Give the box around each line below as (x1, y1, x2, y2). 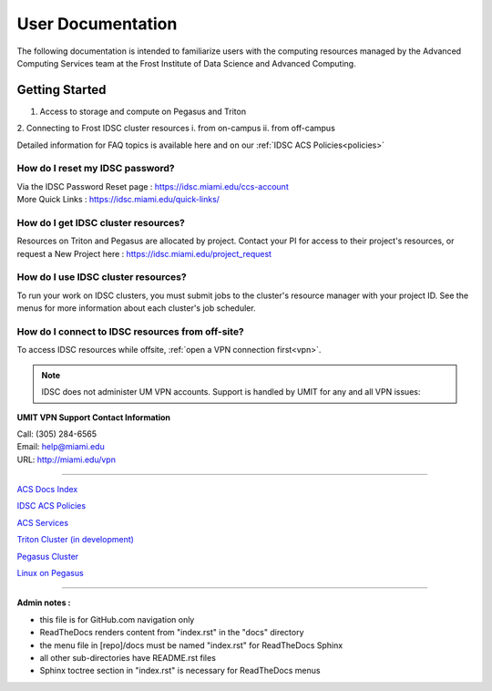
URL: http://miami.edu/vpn (16, 454, 116, 465)
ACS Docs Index (16, 484, 78, 495)
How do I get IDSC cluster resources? (16, 216, 186, 229)
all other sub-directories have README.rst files (39, 653, 216, 663)
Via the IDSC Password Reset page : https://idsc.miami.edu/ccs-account (16, 180, 289, 191)
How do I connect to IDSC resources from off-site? (16, 325, 245, 337)
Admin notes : (16, 597, 72, 608)
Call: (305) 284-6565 (16, 428, 97, 439)
